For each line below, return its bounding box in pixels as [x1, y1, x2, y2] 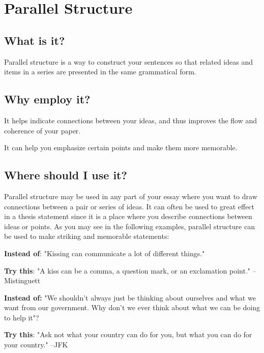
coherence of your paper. [4, 125, 81, 135]
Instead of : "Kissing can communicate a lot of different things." [4, 248, 205, 258]
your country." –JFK [4, 339, 68, 350]
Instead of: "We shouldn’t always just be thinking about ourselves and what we [4, 292, 256, 303]
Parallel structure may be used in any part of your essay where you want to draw [4, 191, 257, 201]
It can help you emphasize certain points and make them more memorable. [4, 142, 238, 153]
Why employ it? [4, 91, 91, 107]
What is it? [4, 32, 65, 48]
